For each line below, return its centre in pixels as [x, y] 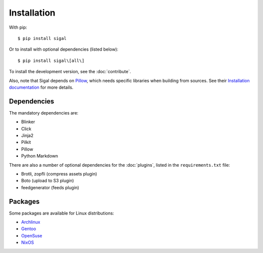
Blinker [28, 122]
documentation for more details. [41, 87]
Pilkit [26, 142]
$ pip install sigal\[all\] [51, 60]
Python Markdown [40, 156]
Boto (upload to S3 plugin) [47, 181]
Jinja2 [27, 135]
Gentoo [29, 229]
